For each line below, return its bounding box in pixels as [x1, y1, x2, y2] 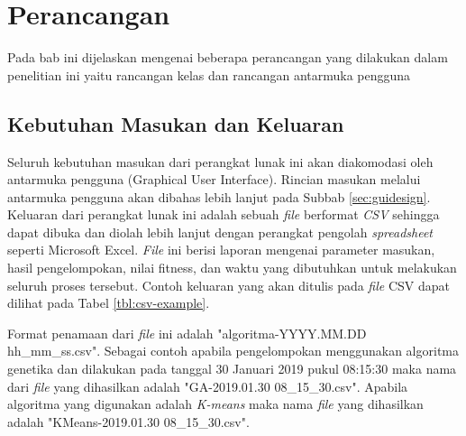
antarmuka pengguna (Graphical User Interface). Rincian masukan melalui [7, 170, 421, 189]
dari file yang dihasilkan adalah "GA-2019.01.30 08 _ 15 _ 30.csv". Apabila [7, 376, 408, 395]
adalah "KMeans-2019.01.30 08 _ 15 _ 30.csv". [7, 412, 250, 431]
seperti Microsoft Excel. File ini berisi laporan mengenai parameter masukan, [7, 240, 435, 259]
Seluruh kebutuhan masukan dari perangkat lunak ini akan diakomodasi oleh [7, 152, 434, 171]
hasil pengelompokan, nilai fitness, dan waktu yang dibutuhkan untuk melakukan [7, 258, 457, 277]
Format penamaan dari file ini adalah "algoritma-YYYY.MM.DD [7, 323, 367, 342]
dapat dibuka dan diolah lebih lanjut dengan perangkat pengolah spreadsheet [7, 222, 434, 241]
